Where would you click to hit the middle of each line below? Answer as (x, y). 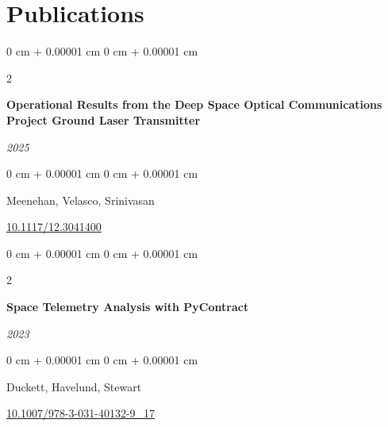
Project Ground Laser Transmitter (104, 119)
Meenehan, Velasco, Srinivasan (81, 200)
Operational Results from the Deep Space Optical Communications (194, 104)
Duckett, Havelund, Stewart (74, 386)
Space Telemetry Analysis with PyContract (128, 307)
